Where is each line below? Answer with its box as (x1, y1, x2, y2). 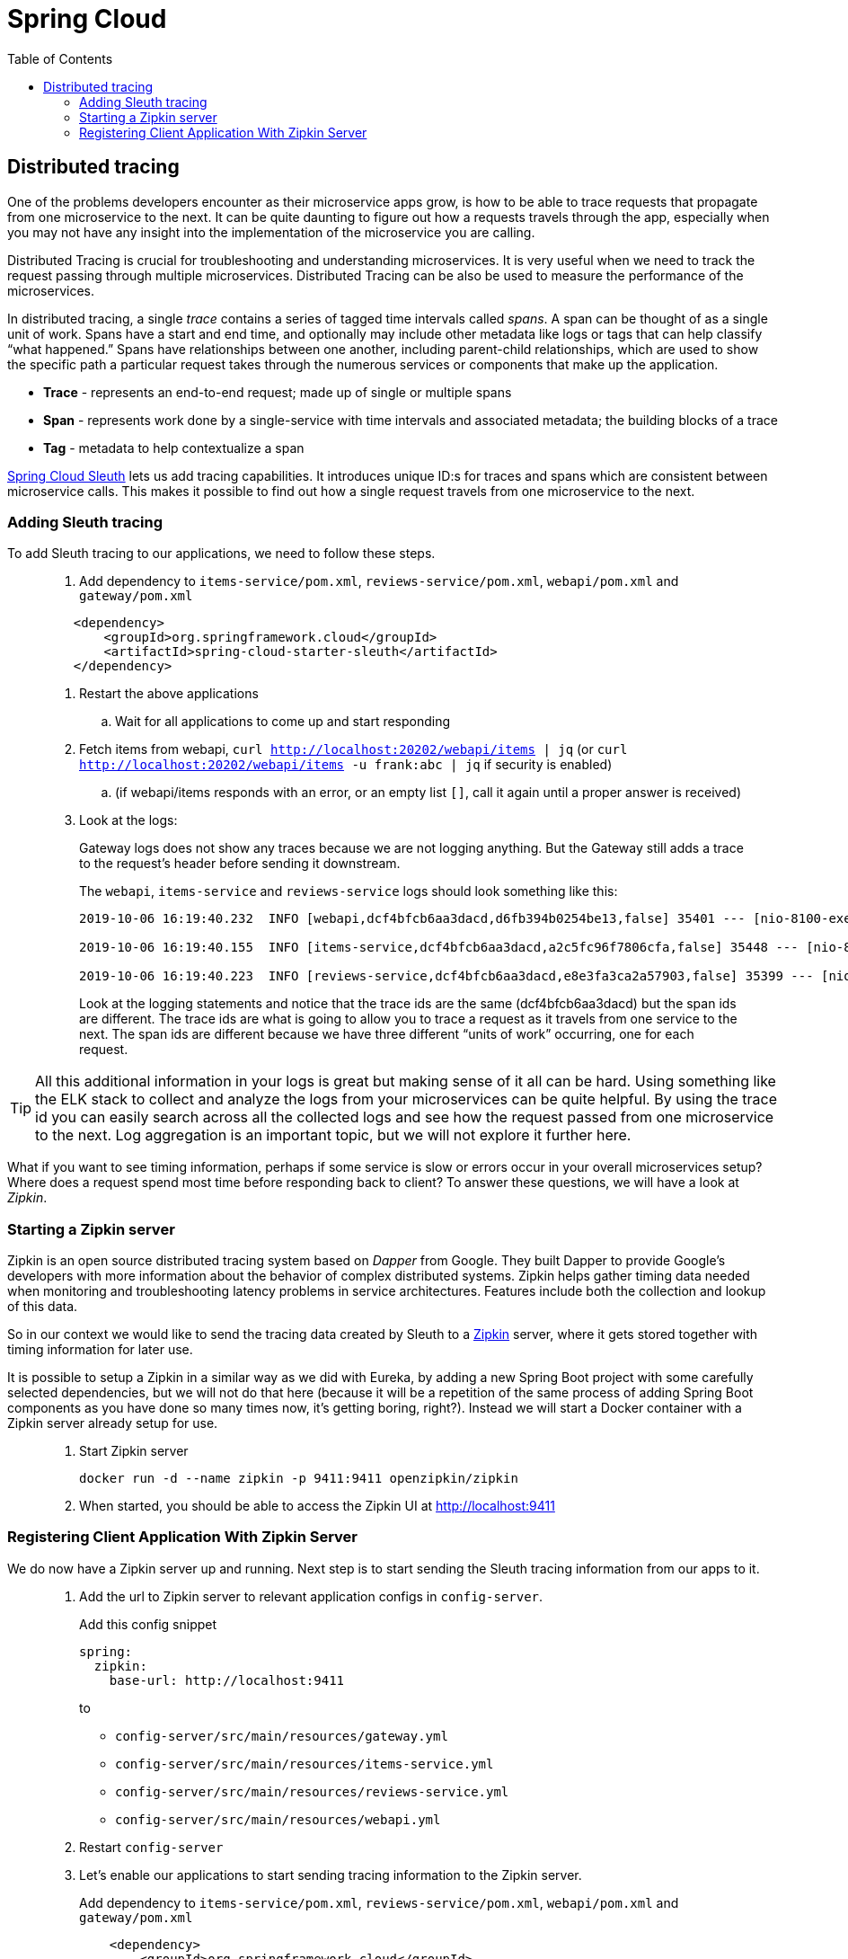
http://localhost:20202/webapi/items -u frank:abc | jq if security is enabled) (79, 757, 613, 773)
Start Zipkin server (79, 1443, 189, 1459)
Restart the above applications (79, 686, 259, 702)
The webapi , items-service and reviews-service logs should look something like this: (79, 883, 618, 900)
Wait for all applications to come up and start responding (115, 714, 451, 730)
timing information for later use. (7, 1342, 193, 1358)
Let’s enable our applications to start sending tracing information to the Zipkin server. (79, 1866, 582, 1883)
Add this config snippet (79, 1616, 217, 1632)
